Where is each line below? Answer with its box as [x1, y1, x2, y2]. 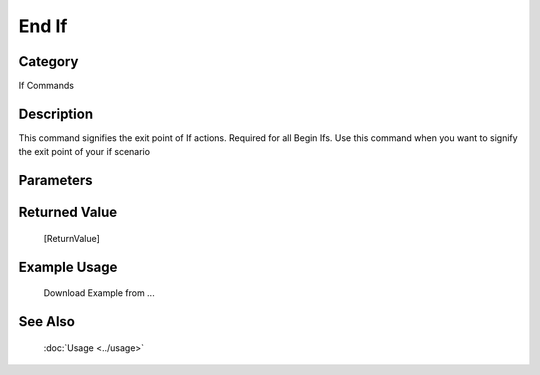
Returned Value [18, 204, 118, 221]
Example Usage [18, 258, 118, 275]
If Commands [18, 80, 75, 92]
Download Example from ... [43, 287, 155, 299]
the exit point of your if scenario [18, 146, 150, 158]
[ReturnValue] [43, 232, 100, 244]
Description [18, 105, 94, 122]
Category [18, 53, 79, 70]
